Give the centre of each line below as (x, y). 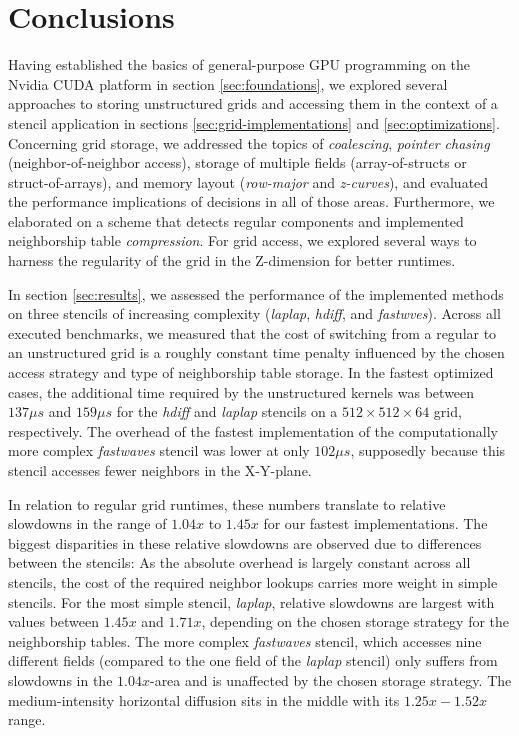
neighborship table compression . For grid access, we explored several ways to (242, 240)
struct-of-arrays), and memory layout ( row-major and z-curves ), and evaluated (248, 181)
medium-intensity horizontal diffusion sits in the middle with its (204, 699)
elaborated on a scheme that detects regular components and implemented (236, 220)
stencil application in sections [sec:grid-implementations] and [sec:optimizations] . (254, 122)
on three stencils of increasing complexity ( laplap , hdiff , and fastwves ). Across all (254, 313)
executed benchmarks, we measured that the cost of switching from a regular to (252, 332)
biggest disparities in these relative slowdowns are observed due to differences (245, 542)
